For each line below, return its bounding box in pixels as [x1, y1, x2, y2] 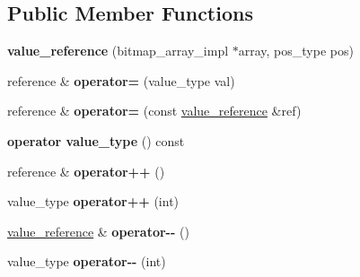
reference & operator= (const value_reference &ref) [7, 101, 302, 120]
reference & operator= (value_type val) [7, 71, 235, 90]
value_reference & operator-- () [7, 221, 189, 240]
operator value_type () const [7, 131, 185, 150]
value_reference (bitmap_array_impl [7, 41, 229, 60]
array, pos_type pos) [238, 41, 354, 60]
